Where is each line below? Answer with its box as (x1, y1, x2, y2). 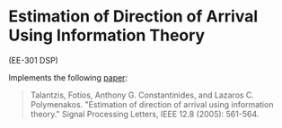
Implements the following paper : (8, 72, 128, 82)
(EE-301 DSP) (8, 55, 59, 65)
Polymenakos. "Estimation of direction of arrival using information (30, 98, 274, 109)
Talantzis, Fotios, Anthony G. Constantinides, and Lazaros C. (30, 90, 255, 100)
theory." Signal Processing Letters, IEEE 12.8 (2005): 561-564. (30, 108, 260, 119)
